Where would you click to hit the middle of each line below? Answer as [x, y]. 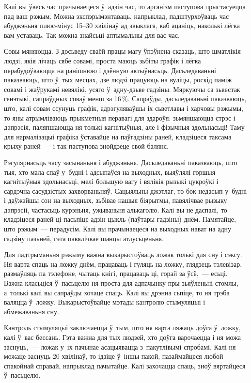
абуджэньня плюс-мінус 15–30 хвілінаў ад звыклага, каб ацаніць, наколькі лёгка [122, 25]
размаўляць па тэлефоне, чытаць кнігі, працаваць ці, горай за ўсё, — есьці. [116, 273]
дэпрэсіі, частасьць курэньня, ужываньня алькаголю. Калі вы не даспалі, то [116, 209]
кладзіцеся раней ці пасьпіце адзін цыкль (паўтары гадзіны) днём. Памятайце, [120, 219]
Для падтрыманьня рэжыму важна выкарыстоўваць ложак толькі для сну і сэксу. [123, 254]
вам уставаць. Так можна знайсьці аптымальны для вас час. [92, 35]
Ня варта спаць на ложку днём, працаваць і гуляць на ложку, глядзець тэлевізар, [123, 264]
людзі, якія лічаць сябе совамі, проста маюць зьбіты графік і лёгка [102, 60]
